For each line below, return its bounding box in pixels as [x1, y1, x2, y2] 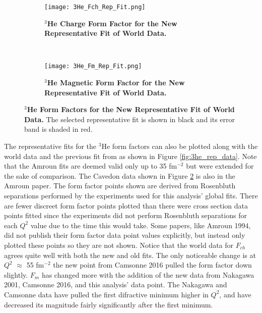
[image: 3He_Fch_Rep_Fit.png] [44, 4, 146, 11]
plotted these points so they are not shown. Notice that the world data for [4, 240, 234, 250]
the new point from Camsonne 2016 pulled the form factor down [53, 259, 252, 270]
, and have [219, 289, 251, 299]
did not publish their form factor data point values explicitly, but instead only [4, 230, 245, 240]
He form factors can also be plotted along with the [101, 141, 258, 151]
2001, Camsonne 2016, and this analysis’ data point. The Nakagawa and [4, 279, 227, 290]
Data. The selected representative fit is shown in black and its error [24, 114, 235, 124]
